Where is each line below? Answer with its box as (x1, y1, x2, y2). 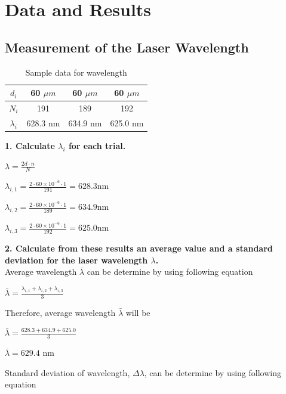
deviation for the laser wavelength (5, 253, 148, 266)
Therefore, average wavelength (5, 306, 116, 318)
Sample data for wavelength (25, 66, 127, 78)
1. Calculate (5, 139, 55, 151)
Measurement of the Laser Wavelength (5, 38, 249, 56)
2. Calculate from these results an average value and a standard (5, 242, 273, 254)
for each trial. (68, 139, 126, 151)
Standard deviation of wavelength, (5, 366, 130, 379)
